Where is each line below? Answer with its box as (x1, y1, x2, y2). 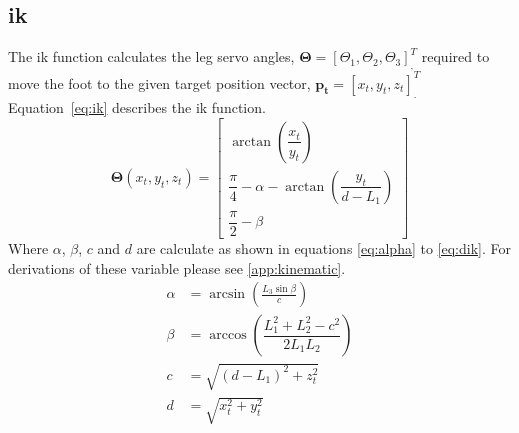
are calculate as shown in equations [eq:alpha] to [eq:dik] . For (136, 238, 511, 259)
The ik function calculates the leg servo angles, (8, 46, 295, 67)
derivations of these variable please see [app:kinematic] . (8, 257, 346, 278)
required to (421, 46, 490, 67)
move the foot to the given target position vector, (8, 72, 311, 93)
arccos (209, 328, 247, 343)
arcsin (209, 287, 246, 302)
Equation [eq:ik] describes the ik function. (8, 97, 266, 118)
